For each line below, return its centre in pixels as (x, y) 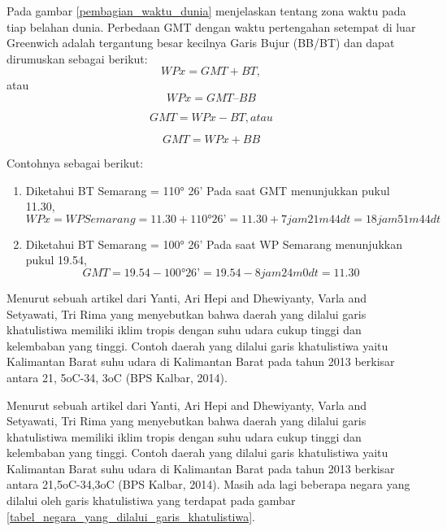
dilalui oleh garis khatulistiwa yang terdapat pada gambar (151, 501)
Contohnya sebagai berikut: (75, 162)
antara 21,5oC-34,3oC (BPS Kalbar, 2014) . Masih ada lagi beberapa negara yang (208, 484)
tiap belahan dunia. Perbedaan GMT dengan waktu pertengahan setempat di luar (211, 26)
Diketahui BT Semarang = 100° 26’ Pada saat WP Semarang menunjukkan (214, 244)
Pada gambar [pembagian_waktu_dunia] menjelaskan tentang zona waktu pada (206, 11)
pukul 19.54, (56, 260)
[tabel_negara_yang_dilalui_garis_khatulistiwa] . (131, 516)
